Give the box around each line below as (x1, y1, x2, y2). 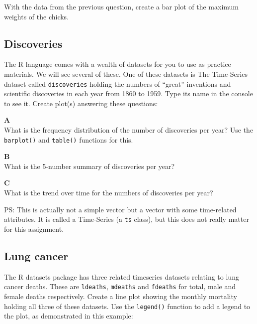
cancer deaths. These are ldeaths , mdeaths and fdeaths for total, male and (4, 281, 236, 292)
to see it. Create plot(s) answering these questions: (4, 98, 158, 108)
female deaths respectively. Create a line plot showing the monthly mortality (4, 291, 237, 301)
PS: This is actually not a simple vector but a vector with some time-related (4, 204, 237, 214)
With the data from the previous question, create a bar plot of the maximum (4, 1, 239, 11)
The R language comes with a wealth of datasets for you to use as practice (4, 59, 231, 69)
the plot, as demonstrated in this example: (4, 311, 133, 321)
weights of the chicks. (4, 11, 69, 21)
